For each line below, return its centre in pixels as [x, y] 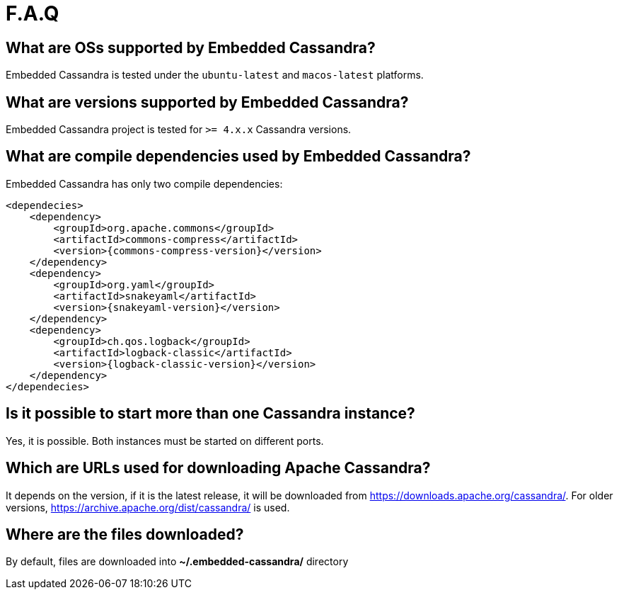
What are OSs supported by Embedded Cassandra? [191, 47]
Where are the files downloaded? [125, 534]
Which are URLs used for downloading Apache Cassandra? [218, 468]
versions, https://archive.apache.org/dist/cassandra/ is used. [148, 507]
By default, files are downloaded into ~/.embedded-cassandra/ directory [177, 562]
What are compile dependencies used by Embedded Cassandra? [238, 157]
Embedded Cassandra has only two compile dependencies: [144, 183]
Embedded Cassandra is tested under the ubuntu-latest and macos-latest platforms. [215, 75]
